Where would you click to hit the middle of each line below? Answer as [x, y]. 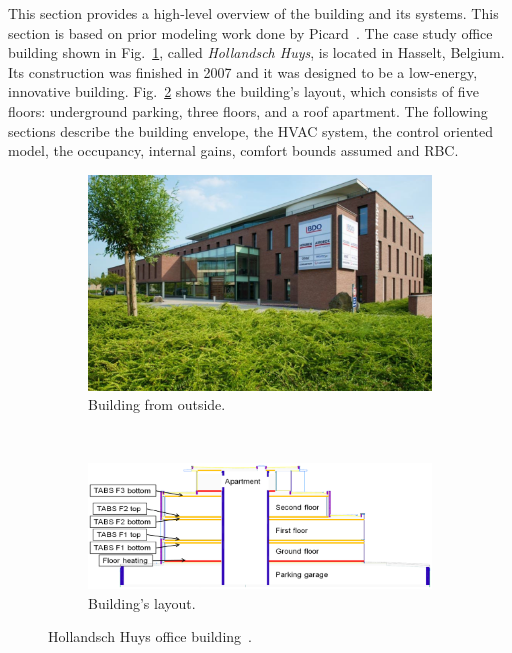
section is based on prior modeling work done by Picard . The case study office [250, 32]
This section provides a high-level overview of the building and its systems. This [253, 13]
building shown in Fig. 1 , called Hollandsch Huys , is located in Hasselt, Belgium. [256, 52]
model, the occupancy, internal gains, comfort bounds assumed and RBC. [233, 150]
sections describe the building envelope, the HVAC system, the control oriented [251, 130]
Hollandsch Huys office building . [150, 636]
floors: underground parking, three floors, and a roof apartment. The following [248, 110]
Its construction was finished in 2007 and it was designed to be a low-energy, [243, 71]
